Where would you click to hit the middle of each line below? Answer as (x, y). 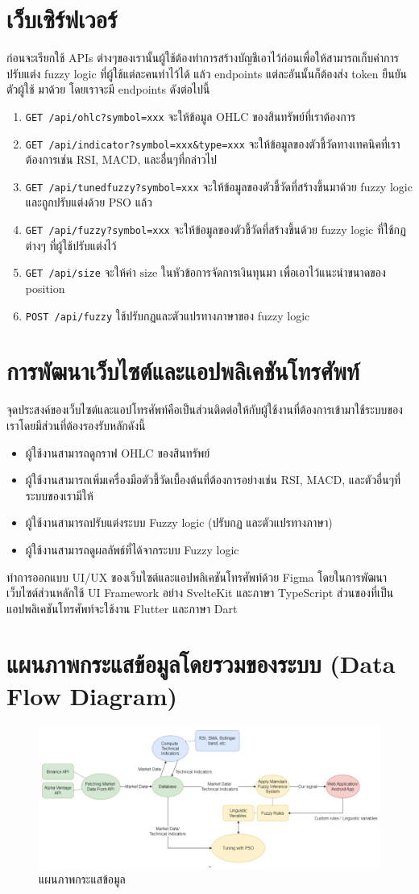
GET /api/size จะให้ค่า (81, 272)
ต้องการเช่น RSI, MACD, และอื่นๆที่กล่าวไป (121, 159)
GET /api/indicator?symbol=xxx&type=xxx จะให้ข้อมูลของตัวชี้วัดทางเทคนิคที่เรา (213, 143)
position (45, 288)
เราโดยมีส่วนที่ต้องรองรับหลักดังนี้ (76, 425)
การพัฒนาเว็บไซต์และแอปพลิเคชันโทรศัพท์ (183, 371)
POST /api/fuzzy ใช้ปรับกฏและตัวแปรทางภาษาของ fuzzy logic (168, 315)
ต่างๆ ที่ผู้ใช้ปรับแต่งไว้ (71, 245)
